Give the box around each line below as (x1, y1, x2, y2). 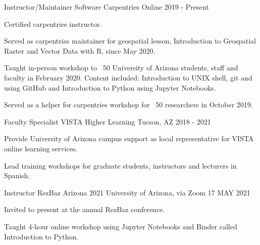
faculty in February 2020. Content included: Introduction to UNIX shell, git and (4, 72, 252, 83)
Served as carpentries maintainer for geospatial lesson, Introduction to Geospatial (4, 35, 256, 46)
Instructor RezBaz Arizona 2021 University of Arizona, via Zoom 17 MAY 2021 (4, 187, 250, 197)
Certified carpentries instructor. (4, 18, 102, 29)
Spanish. (4, 170, 30, 181)
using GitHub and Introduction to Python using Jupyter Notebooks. (4, 82, 216, 93)
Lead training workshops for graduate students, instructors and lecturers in (4, 160, 237, 171)
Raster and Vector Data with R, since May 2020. (4, 45, 155, 56)
